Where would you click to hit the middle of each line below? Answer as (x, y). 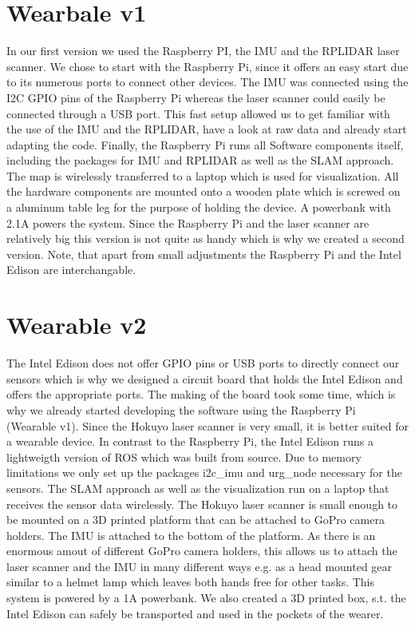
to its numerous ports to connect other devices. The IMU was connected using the (207, 82)
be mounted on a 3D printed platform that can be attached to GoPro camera (196, 520)
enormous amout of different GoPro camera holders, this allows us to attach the (202, 551)
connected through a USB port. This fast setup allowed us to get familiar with (198, 113)
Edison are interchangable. (71, 270)
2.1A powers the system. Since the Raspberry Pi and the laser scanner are (188, 222)
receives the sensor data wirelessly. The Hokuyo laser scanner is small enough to (202, 504)
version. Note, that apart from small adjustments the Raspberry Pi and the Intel (204, 254)
